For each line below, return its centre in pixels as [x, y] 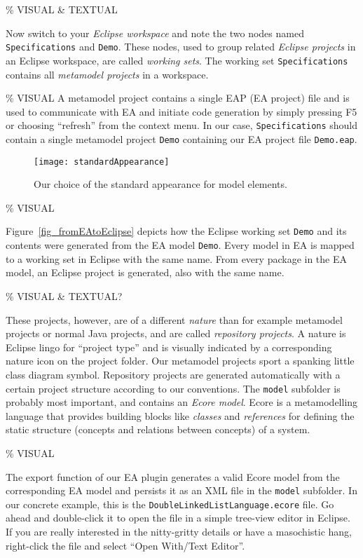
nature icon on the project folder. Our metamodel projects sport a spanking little [180, 361]
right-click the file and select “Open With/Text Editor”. [125, 545]
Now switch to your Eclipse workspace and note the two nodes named [155, 33]
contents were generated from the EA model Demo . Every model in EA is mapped [180, 245]
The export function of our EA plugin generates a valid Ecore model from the [173, 476]
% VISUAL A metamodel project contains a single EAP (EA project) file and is [178, 98]
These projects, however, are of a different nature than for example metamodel [174, 319]
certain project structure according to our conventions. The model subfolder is [173, 388]
